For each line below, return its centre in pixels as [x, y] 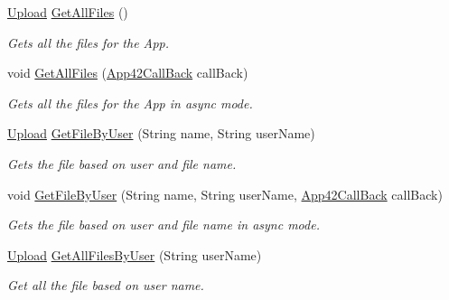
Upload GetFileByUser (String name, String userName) [161, 133]
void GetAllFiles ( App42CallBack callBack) [128, 73]
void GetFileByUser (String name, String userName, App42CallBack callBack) [225, 194]
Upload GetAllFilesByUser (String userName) [135, 254]
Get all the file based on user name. [106, 285]
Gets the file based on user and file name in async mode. [164, 225]
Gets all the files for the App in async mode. [130, 103]
